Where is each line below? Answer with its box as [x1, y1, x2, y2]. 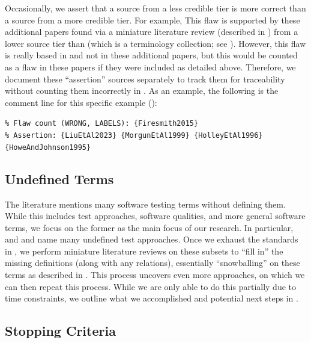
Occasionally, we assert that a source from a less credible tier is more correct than [5, 2, 306, 14]
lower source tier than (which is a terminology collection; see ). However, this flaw [5, 37, 306, 49]
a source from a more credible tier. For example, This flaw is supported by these [5, 13, 300, 26]
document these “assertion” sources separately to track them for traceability [5, 72, 285, 85]
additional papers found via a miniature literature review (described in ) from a [5, 25, 298, 38]
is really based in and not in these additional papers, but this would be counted [5, 49, 298, 61]
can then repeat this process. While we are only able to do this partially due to [5, 280, 297, 292]
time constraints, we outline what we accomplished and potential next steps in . [5, 292, 298, 304]
